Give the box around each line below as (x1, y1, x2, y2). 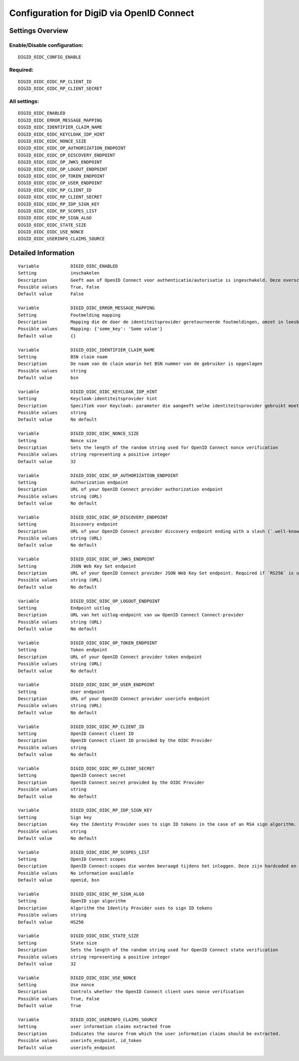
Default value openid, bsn (18, 878, 100, 883)
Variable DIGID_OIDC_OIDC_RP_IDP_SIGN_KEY (18, 808, 152, 813)
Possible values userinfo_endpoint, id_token (18, 1038, 142, 1044)
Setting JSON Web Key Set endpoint (18, 563, 137, 569)
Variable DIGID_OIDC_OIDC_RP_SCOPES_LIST (18, 849, 149, 855)
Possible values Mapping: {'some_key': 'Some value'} (18, 326, 163, 332)
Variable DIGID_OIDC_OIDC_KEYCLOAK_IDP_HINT (18, 389, 157, 394)
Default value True (18, 1003, 82, 1009)
